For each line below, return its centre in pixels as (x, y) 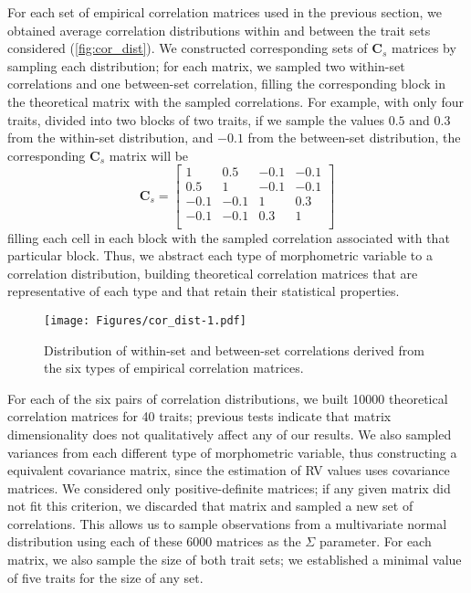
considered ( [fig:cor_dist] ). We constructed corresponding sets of (188, 48)
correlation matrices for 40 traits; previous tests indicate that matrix (199, 416)
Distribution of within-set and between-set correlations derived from (234, 349)
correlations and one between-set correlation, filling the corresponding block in (226, 84)
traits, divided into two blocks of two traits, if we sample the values (196, 119)
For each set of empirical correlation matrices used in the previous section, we (225, 12)
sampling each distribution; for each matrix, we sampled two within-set (206, 65)
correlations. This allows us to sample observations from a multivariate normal (227, 523)
